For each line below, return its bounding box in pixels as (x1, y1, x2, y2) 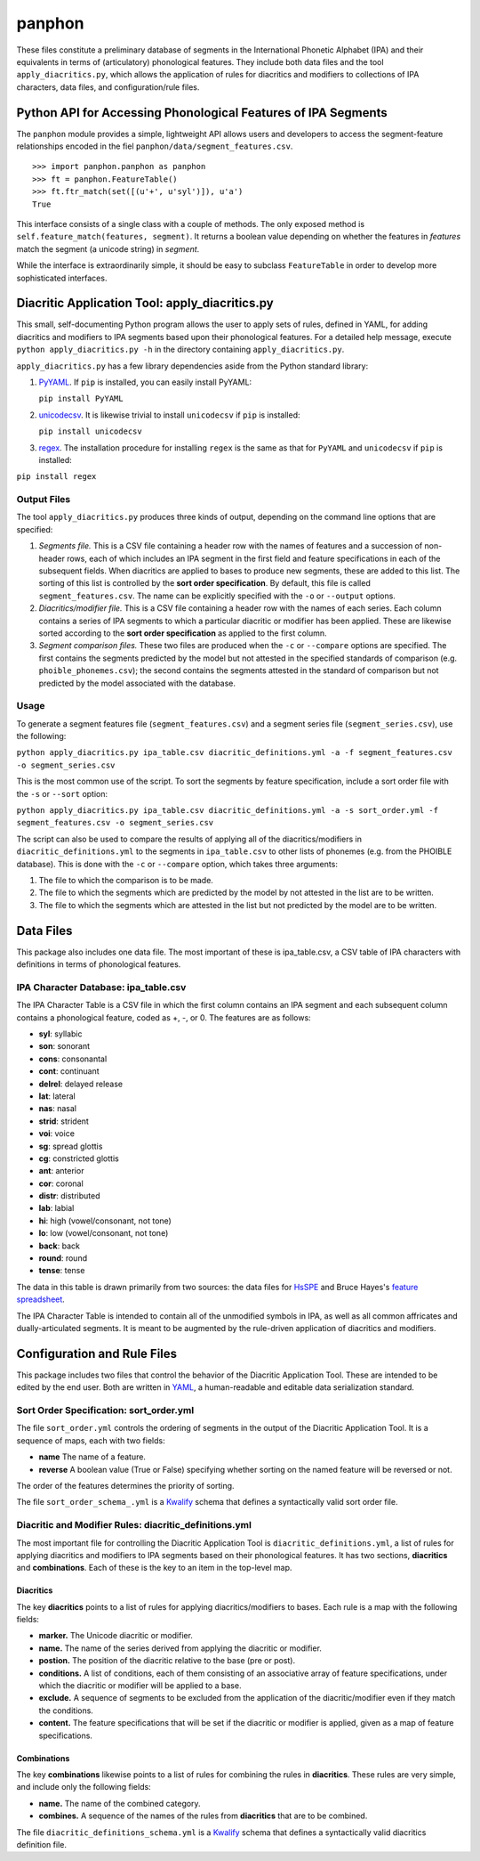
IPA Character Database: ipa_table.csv (16, 980, 187, 993)
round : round (38, 1253, 88, 1264)
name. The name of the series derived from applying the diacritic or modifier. (38, 1643, 322, 1654)
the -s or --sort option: (16, 788, 108, 799)
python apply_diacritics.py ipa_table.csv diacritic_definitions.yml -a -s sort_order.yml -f (16, 806, 439, 816)
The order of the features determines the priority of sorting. (16, 1480, 235, 1491)
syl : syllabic (38, 1028, 84, 1039)
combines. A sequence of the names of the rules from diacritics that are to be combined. (38, 1810, 368, 1821)
